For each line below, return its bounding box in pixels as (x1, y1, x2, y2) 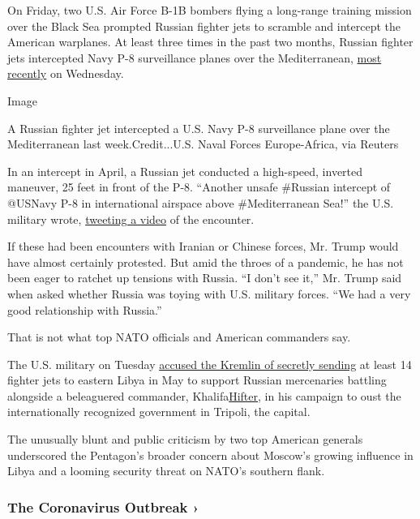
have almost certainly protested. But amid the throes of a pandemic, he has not (7, 253, 404, 270)
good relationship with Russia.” (7, 301, 162, 318)
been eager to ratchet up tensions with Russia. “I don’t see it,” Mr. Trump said (7, 269, 402, 286)
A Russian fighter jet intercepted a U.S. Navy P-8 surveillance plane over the (7, 119, 390, 136)
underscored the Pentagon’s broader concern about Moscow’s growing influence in (7, 446, 414, 463)
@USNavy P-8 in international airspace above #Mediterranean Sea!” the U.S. (7, 194, 394, 211)
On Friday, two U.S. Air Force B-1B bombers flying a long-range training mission (7, 2, 412, 18)
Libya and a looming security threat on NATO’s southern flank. (7, 462, 325, 479)
